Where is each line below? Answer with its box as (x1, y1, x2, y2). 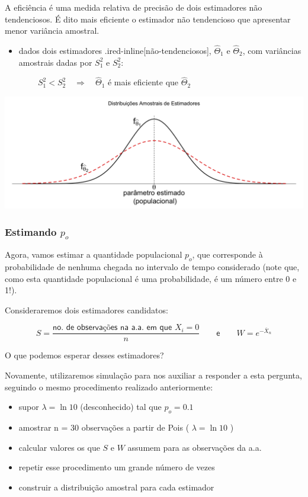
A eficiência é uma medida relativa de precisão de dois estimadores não (5, 1, 262, 13)
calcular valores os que (18, 441, 100, 453)
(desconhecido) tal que (80, 400, 162, 413)
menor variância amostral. (5, 24, 100, 37)
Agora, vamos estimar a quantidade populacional (5, 248, 182, 261)
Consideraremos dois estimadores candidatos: (5, 303, 168, 316)
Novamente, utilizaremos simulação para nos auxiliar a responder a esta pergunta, (5, 368, 302, 381)
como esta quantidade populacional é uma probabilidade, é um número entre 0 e (5, 272, 297, 284)
